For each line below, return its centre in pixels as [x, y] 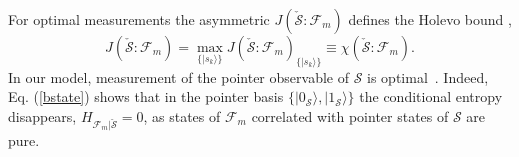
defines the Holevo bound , [430, 19]
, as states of [182, 115]
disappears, [42, 115]
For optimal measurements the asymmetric [139, 19]
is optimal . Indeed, [428, 76]
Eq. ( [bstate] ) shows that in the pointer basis [146, 96]
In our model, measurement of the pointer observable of [178, 76]
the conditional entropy [431, 96]
